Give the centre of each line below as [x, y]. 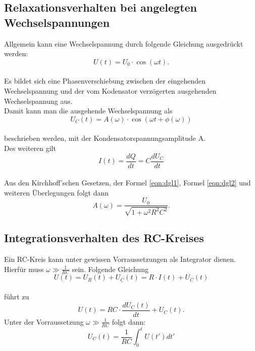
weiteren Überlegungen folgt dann [56, 192]
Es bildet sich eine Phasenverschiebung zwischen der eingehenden [105, 81]
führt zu [17, 297]
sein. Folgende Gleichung [110, 269]
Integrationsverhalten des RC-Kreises [104, 238]
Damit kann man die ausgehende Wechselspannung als [88, 111]
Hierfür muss [24, 269]
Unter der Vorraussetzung [44, 321]
